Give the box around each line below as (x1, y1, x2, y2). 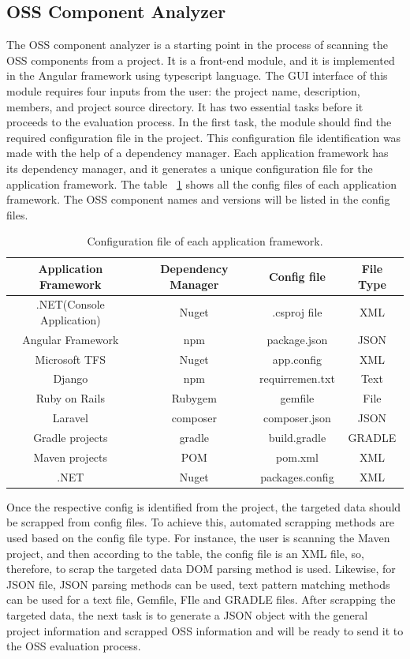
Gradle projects (33, 429, 108, 446)
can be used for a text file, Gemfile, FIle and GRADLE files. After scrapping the (6, 591, 396, 608)
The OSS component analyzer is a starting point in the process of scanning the (6, 36, 388, 53)
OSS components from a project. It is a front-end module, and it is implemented (6, 51, 395, 68)
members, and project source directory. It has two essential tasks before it (6, 98, 363, 114)
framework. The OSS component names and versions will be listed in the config (6, 191, 390, 208)
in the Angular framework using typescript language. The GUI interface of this (6, 67, 388, 84)
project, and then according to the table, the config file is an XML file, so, (6, 545, 364, 561)
